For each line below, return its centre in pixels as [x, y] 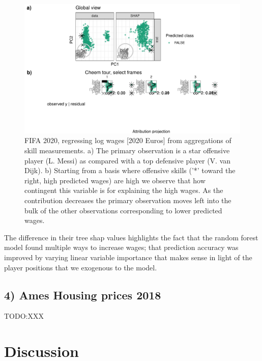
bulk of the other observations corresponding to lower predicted [123, 210]
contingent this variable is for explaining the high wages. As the [124, 190]
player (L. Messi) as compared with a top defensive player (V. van [128, 160]
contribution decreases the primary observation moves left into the [128, 200]
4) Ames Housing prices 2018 [83, 295]
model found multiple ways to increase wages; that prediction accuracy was [121, 247]
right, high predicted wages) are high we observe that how [115, 180]
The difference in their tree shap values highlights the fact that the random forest [131, 237]
